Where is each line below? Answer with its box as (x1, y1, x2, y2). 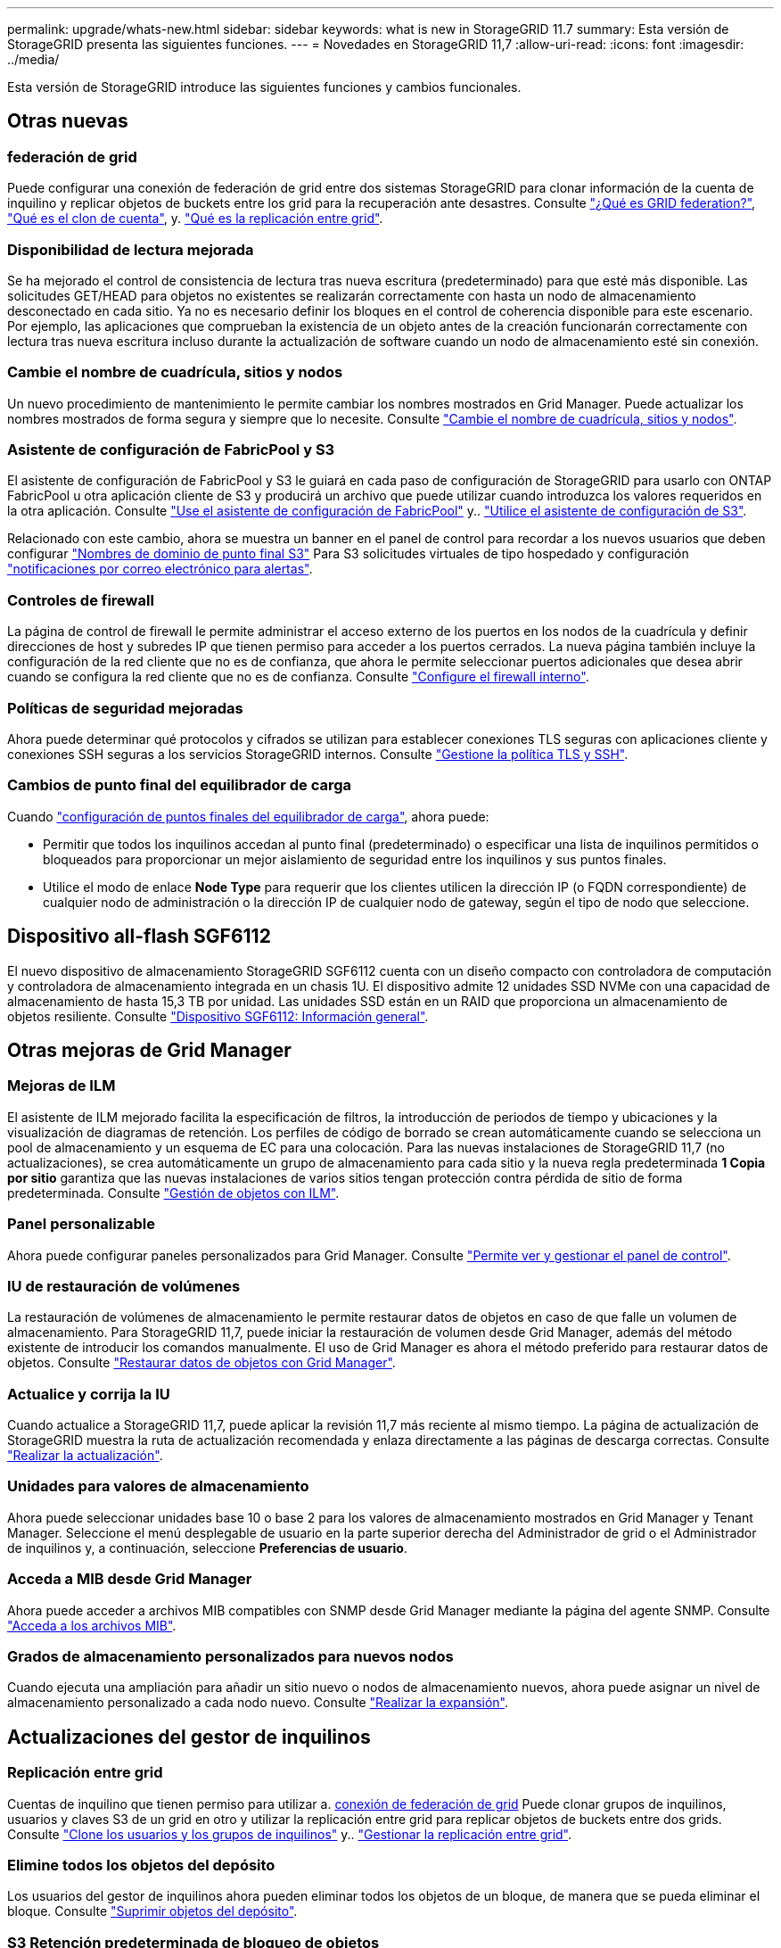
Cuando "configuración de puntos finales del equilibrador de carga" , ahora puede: (7, 808, 489, 824)
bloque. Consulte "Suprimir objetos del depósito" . (7, 1903, 298, 1919)
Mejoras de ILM (7, 1077, 116, 1095)
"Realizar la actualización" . (7, 1448, 163, 1464)
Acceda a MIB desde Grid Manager (7, 1570, 252, 1589)
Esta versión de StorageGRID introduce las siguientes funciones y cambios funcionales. (7, 79, 522, 95)
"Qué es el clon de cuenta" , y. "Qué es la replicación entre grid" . (7, 210, 383, 227)
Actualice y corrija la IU (7, 1384, 170, 1403)
